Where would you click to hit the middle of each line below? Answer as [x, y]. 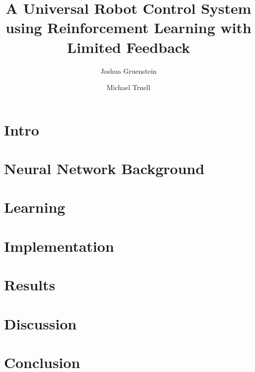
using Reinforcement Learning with [128, 27]
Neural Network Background [104, 168]
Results [30, 285]
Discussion [40, 323]
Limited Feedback [128, 47]
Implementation [59, 246]
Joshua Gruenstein [128, 70]
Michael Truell [128, 87]
